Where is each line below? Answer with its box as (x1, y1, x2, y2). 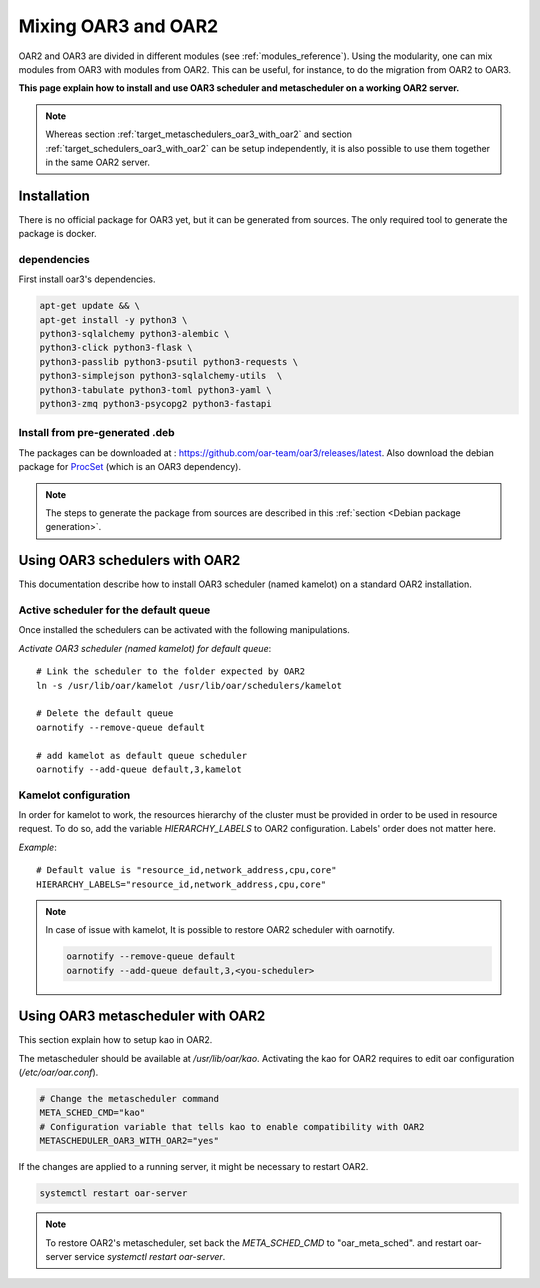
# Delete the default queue (36, 708, 174, 719)
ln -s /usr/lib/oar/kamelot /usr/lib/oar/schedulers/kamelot (36, 680, 342, 691)
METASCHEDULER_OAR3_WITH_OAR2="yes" (39, 1135, 220, 1147)
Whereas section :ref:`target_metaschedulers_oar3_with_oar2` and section (45, 128, 353, 140)
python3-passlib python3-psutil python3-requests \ (39, 356, 299, 367)
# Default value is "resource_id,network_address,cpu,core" (36, 865, 337, 876)
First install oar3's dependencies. (18, 273, 156, 285)
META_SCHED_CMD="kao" (39, 1107, 146, 1119)
